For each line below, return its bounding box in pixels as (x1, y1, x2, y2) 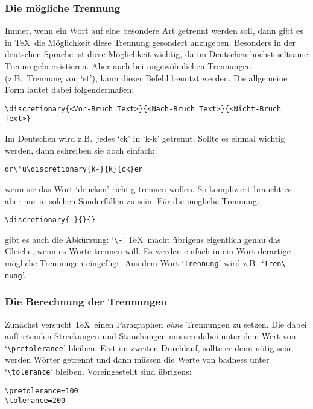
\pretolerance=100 (5, 386, 78, 395)
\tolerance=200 (5, 396, 66, 405)
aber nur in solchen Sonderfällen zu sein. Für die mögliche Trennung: (5, 194, 259, 207)
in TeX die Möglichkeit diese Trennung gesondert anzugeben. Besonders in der (5, 36, 296, 48)
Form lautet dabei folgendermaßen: (5, 83, 134, 96)
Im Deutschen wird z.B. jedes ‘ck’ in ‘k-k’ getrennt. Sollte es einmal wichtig (5, 132, 285, 145)
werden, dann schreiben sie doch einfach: (5, 143, 155, 156)
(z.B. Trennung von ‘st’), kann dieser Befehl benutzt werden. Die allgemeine (5, 71, 288, 84)
